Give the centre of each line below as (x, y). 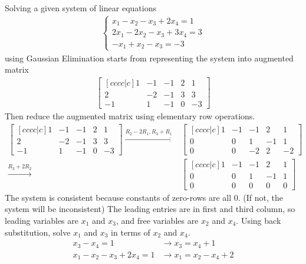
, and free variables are (157, 220)
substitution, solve (38, 232)
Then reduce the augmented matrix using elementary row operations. (130, 115)
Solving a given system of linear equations (80, 8)
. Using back (259, 220)
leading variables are (42, 220)
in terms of (131, 232)
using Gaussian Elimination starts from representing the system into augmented (149, 58)
